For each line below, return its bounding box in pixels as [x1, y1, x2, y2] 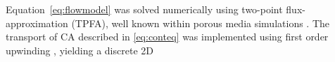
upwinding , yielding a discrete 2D [6, 42, 153, 57]
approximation [6, 15, 68, 30]
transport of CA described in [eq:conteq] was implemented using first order [6, 29, 329, 44]
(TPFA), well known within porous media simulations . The [71, 15, 330, 30]
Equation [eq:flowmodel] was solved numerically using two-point [6, 2, 283, 16]
